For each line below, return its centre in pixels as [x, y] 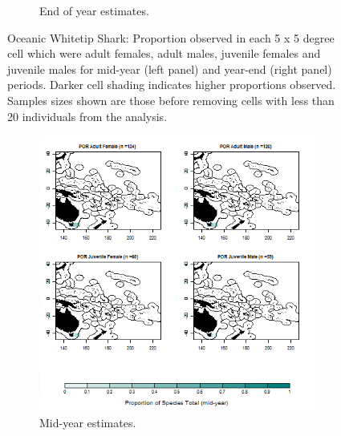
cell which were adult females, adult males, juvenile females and [164, 53]
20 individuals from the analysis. [87, 116]
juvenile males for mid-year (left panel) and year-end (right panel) [170, 69]
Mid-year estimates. [88, 422]
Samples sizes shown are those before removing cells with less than [171, 100]
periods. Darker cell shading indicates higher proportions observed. [172, 85]
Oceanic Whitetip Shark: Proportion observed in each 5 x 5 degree [171, 37]
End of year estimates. [94, 10]
